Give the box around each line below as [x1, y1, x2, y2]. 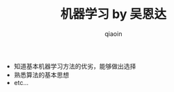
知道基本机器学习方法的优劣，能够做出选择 [13, 62, 136, 70]
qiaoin [104, 29, 122, 38]
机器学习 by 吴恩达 [60, 6, 167, 22]
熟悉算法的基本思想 [13, 71, 70, 79]
